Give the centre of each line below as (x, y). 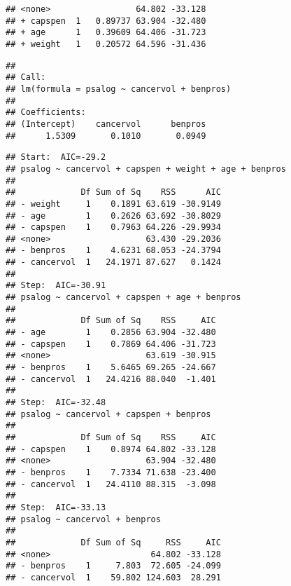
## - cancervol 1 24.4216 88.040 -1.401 (111, 379)
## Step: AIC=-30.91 (56, 286)
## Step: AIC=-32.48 (56, 402)
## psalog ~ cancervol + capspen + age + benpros (123, 298)
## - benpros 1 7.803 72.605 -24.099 (113, 566)
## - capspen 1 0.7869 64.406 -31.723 (111, 344)
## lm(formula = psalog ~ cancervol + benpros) (119, 89)
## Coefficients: (46, 113)
